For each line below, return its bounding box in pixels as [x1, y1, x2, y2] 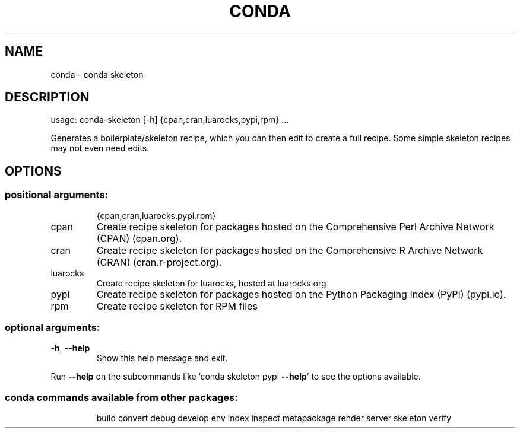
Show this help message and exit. [96, 353, 228, 364]
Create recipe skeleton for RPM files [96, 300, 258, 312]
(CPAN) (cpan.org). [96, 232, 182, 244]
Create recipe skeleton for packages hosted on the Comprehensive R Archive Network [96, 244, 483, 256]
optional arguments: [5, 321, 100, 334]
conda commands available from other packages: [5, 391, 238, 403]
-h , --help [50, 343, 90, 354]
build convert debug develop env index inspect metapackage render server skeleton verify [96, 413, 452, 424]
